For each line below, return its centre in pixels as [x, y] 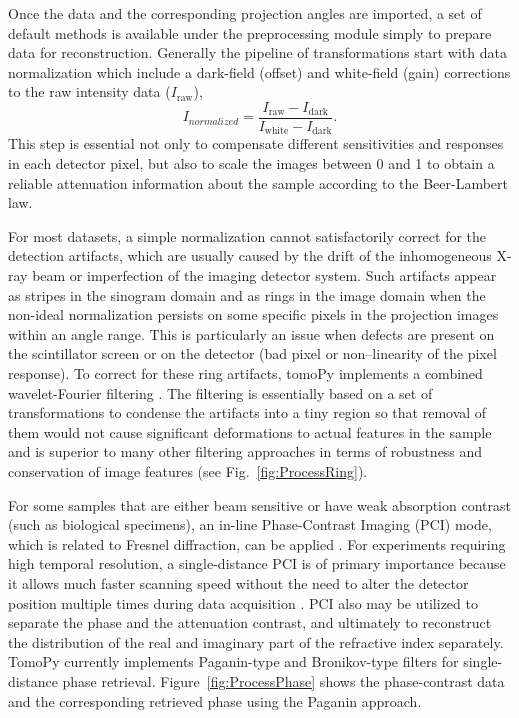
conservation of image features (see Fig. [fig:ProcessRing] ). [188, 470]
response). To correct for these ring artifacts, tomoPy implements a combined [245, 373]
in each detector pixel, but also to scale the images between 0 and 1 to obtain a [251, 163]
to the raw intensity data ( [89, 91]
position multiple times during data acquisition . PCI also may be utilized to [243, 602]
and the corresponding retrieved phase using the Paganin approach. [215, 700]
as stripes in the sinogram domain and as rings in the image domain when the [247, 294]
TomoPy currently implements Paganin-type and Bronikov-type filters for [233, 661]
